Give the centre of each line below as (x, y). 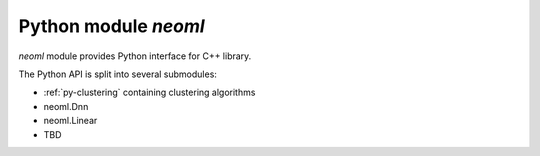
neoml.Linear (70, 121)
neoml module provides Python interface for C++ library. (135, 56)
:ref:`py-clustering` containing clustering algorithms (149, 92)
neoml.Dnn (66, 106)
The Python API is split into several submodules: (117, 74)
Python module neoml (111, 26)
